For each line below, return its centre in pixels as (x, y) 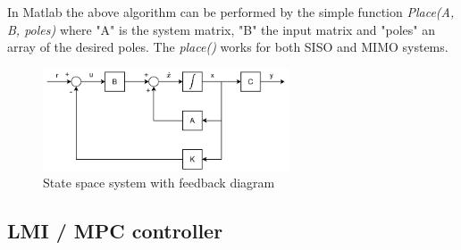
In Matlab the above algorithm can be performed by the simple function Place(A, (231, 12)
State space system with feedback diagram (159, 183)
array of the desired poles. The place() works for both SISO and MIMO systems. (228, 47)
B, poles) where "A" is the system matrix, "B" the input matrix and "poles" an (222, 29)
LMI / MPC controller (115, 231)
